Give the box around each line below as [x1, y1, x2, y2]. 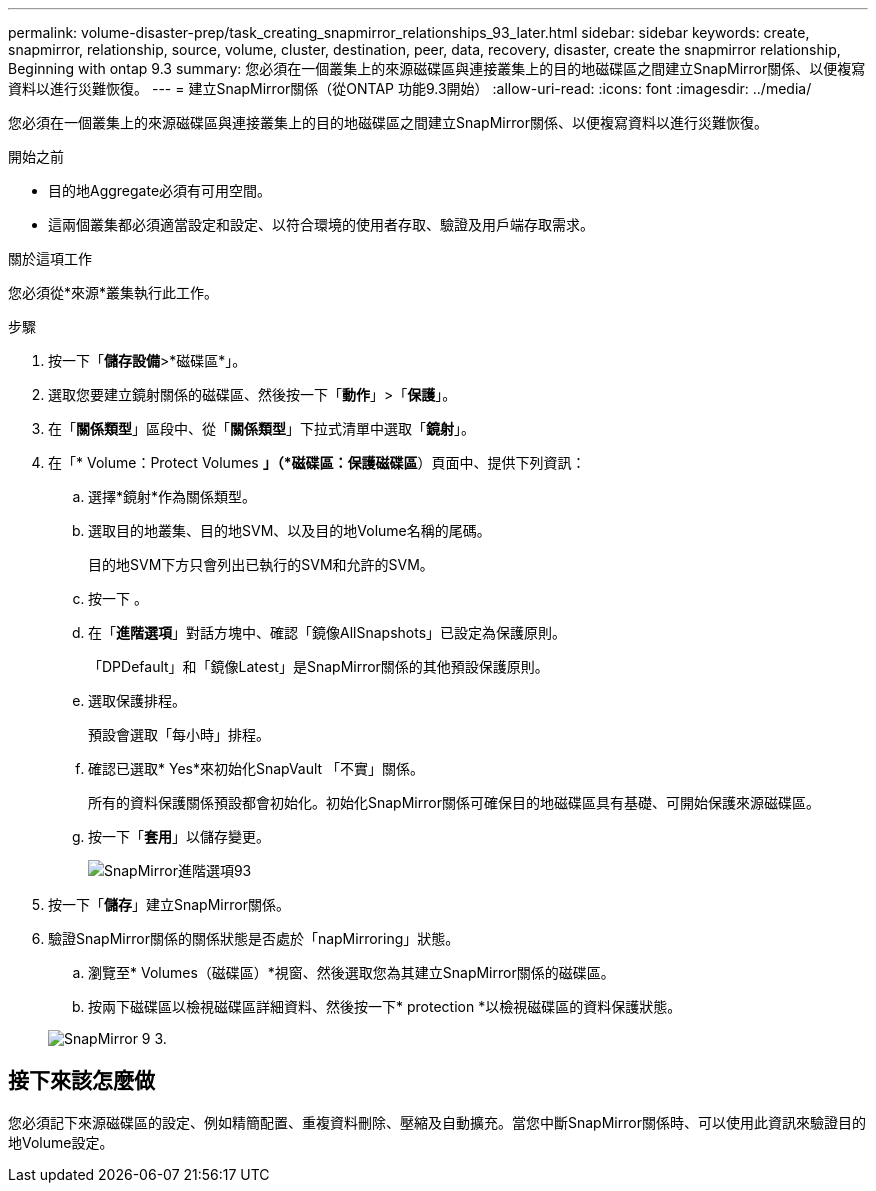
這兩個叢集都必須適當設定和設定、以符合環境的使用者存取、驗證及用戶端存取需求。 [48, 216, 594, 233]
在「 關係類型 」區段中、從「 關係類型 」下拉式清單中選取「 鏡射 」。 [48, 420, 475, 437]
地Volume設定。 [8, 1133, 114, 1151]
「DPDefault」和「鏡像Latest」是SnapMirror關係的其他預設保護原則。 [88, 658, 549, 675]
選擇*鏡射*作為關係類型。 [88, 488, 257, 505]
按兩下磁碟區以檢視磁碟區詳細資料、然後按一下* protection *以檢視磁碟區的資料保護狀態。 [88, 998, 682, 1015]
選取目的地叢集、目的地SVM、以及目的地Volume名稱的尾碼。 [88, 522, 491, 539]
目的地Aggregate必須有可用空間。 [48, 182, 272, 199]
